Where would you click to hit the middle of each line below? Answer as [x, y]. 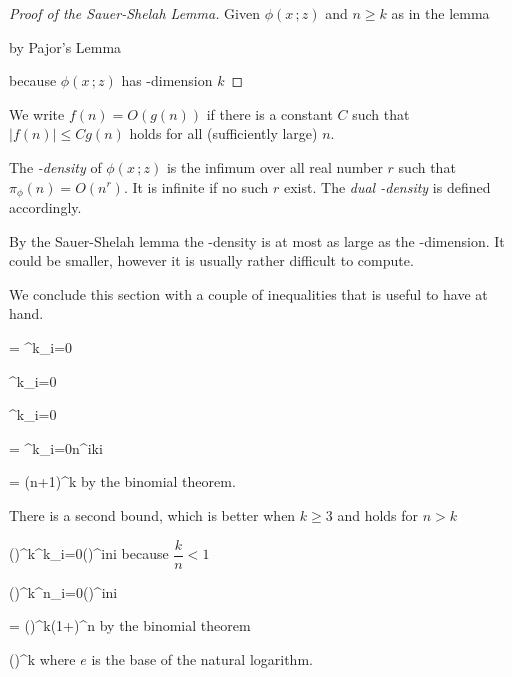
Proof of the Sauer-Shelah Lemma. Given [134, 13]
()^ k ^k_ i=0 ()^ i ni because [89, 553]
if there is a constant [269, 113]
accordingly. [45, 207]
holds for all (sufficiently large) [223, 133]
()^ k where [42, 658]
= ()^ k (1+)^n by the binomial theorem [130, 625]
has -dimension [167, 80]
